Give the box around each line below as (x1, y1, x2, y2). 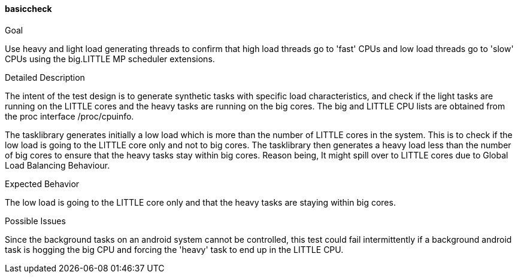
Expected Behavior (5, 178, 80, 189)
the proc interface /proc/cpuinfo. (5, 111, 134, 121)
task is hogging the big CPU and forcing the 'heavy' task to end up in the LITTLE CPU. (5, 244, 344, 255)
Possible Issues (5, 215, 66, 226)
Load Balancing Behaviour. (5, 160, 110, 170)
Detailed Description (5, 72, 85, 83)
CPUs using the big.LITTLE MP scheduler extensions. (5, 53, 215, 64)
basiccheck (5, 4, 52, 14)
